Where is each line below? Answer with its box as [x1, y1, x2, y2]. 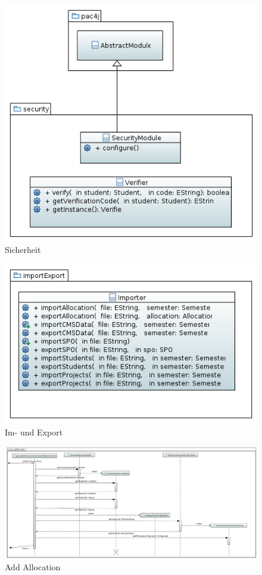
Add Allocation [5, 561, 61, 573]
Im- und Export [5, 425, 63, 438]
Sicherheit [5, 243, 41, 256]
